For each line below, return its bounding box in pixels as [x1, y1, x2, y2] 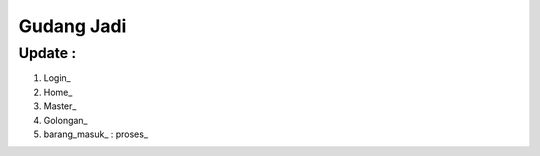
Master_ [43, 100, 77, 112]
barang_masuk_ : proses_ [43, 128, 149, 140]
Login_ [43, 72, 71, 84]
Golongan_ [43, 114, 88, 126]
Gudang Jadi [18, 15, 127, 37]
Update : [18, 44, 77, 62]
